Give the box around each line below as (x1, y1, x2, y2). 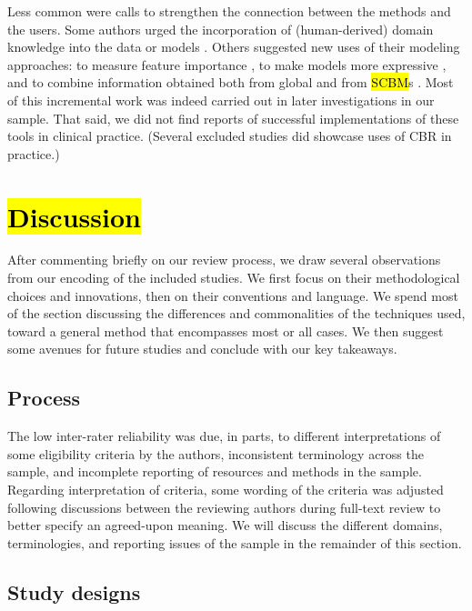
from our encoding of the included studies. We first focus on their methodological (7, 268, 460, 287)
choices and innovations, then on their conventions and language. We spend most (7, 285, 458, 305)
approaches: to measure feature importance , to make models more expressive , (7, 55, 447, 74)
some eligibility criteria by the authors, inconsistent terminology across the (7, 444, 424, 463)
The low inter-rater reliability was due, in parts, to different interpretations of (7, 426, 441, 446)
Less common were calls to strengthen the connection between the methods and (7, 2, 451, 20)
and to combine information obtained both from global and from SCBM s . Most (7, 73, 454, 92)
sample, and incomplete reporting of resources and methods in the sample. (7, 462, 422, 481)
